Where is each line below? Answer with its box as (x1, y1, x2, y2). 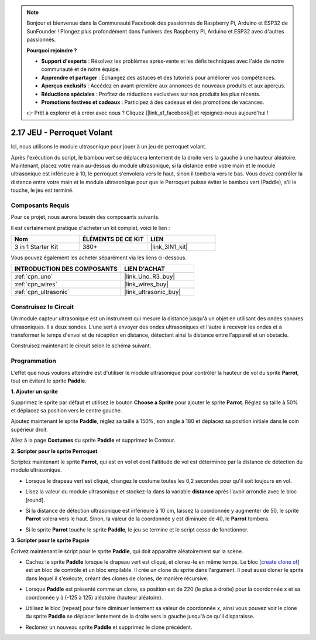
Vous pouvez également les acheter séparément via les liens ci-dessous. (11, 254, 187, 261)
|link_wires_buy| (123, 280, 169, 289)
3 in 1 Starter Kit (14, 243, 59, 251)
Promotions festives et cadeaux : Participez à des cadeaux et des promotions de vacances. (41, 99, 265, 106)
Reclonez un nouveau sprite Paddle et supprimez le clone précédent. (25, 624, 193, 631)
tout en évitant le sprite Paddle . (11, 377, 87, 384)
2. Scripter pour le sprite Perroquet (11, 448, 98, 455)
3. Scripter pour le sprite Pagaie (11, 537, 90, 544)
